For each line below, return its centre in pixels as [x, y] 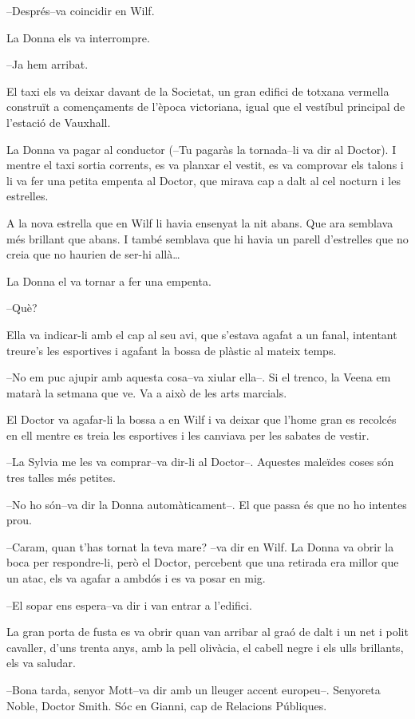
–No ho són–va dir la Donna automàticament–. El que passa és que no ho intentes [207, 504]
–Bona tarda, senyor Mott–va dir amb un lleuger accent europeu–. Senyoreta [194, 689]
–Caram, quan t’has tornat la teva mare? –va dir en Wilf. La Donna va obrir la [200, 546]
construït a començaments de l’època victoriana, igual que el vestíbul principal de [206, 107]
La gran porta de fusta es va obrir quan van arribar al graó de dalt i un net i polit [207, 632]
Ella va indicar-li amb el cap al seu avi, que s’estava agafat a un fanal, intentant [202, 334]
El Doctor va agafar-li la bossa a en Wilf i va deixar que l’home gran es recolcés [202, 419]
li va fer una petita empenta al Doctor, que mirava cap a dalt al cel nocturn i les [204, 180]
